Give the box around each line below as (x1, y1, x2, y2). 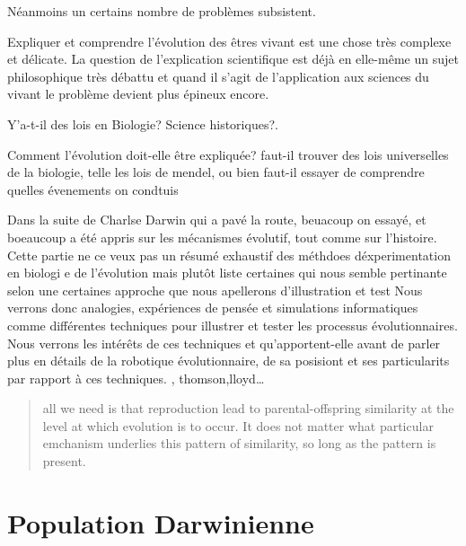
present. (42, 452, 86, 471)
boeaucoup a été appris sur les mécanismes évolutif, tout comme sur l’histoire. (7, 227, 437, 246)
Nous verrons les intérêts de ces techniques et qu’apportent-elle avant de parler (7, 333, 441, 352)
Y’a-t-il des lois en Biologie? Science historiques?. (7, 114, 278, 133)
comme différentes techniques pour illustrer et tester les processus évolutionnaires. (7, 315, 458, 334)
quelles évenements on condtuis (7, 180, 179, 198)
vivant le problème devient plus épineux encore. (7, 84, 269, 103)
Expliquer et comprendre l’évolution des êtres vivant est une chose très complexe (7, 31, 452, 50)
